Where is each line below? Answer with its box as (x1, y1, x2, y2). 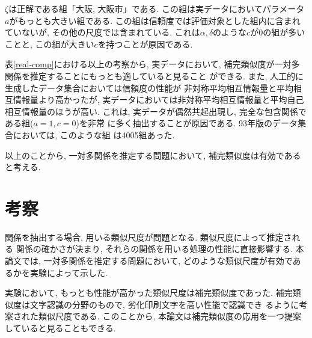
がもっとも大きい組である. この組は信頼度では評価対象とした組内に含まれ (9, 14, 301, 26)
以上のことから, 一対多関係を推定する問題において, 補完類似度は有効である (5, 149, 301, 161)
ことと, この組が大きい (5, 37, 94, 50)
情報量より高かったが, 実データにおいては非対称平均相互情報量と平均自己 (13, 93, 304, 106)
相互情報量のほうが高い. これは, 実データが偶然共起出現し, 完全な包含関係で (5, 105, 307, 117)
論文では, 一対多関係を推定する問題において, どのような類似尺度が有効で (5, 254, 293, 267)
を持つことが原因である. (97, 37, 193, 50)
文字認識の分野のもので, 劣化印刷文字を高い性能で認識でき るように (29, 298, 299, 310)
